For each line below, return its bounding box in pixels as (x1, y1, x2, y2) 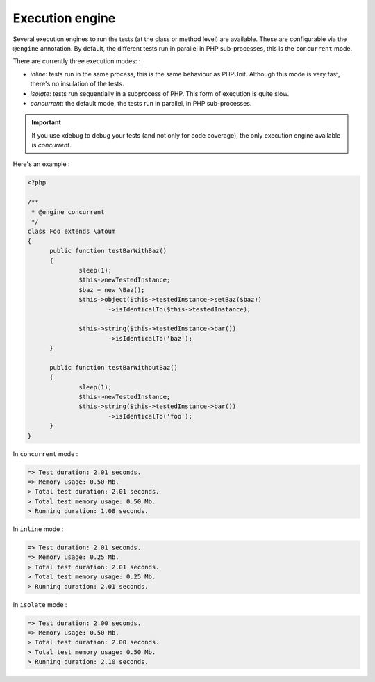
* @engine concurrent (31, 208, 105, 216)
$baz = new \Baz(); (78, 286, 145, 293)
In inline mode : (12, 525, 64, 533)
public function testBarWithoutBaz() (49, 364, 178, 371)
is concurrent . (31, 141, 72, 149)
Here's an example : (12, 160, 70, 168)
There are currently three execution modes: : (12, 57, 141, 65)
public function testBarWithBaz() (49, 247, 167, 255)
